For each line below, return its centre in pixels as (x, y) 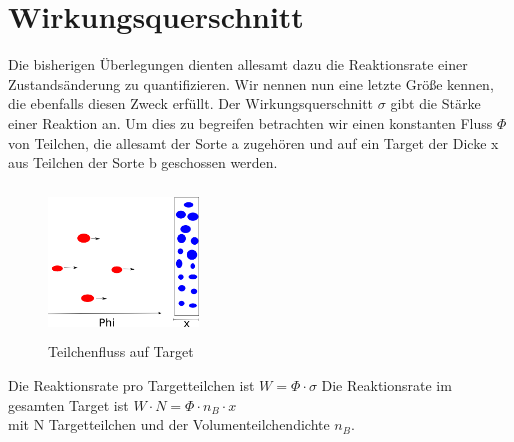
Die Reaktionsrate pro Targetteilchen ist (131, 385)
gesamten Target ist (68, 404)
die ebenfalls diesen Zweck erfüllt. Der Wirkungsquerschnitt (191, 103)
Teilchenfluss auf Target (121, 351)
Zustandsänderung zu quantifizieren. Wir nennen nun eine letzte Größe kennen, (251, 83)
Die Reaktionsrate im (386, 385)
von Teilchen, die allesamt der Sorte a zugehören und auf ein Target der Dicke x (253, 142)
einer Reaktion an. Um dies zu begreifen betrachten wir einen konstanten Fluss (250, 122)
